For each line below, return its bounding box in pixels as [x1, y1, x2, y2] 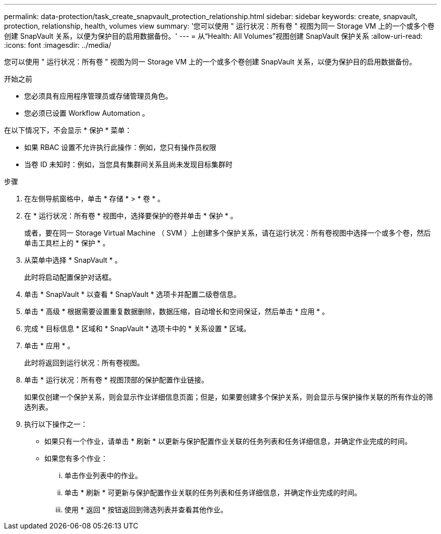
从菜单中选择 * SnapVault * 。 [24, 256, 122, 264]
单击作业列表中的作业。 [64, 471, 142, 480]
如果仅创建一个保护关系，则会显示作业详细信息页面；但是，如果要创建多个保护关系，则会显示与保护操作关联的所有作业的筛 [24, 393, 433, 401]
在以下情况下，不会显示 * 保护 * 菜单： [4, 126, 132, 134]
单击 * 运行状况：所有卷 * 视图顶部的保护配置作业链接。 [24, 375, 208, 384]
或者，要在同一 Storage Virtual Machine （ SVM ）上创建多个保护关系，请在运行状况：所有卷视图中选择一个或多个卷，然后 [24, 228, 431, 237]
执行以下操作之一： [24, 420, 88, 428]
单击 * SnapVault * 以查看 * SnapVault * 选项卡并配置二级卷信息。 [24, 290, 241, 298]
